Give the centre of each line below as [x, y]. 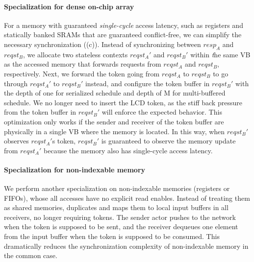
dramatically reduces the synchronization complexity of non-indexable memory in [126, 246]
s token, [64, 141]
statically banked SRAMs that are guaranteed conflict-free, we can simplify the [123, 35]
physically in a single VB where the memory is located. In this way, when [114, 131]
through [16, 83]
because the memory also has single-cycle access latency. [128, 150]
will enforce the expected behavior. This [162, 112]
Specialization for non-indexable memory [75, 169]
